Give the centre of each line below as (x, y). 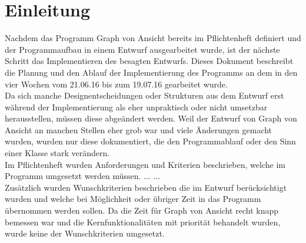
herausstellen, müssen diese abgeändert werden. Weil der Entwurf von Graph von (151, 118)
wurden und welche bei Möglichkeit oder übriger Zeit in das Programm (133, 199)
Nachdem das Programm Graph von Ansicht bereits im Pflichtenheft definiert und (153, 38)
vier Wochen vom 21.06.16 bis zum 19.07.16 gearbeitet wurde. (116, 84)
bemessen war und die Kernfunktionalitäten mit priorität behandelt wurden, (143, 222)
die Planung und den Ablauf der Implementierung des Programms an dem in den (151, 72)
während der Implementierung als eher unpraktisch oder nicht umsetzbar (136, 107)
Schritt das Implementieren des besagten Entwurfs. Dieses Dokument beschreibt (149, 61)
